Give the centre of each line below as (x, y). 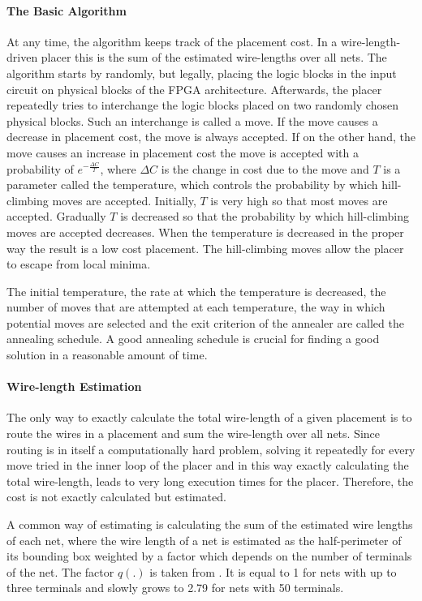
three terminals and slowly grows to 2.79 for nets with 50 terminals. (175, 588)
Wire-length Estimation (74, 386)
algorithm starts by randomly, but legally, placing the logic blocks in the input (202, 73)
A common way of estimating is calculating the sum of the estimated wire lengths (210, 524)
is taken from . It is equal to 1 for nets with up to (273, 571)
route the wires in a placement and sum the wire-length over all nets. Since (194, 434)
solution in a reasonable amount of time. (107, 355)
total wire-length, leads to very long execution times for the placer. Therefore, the (210, 481)
